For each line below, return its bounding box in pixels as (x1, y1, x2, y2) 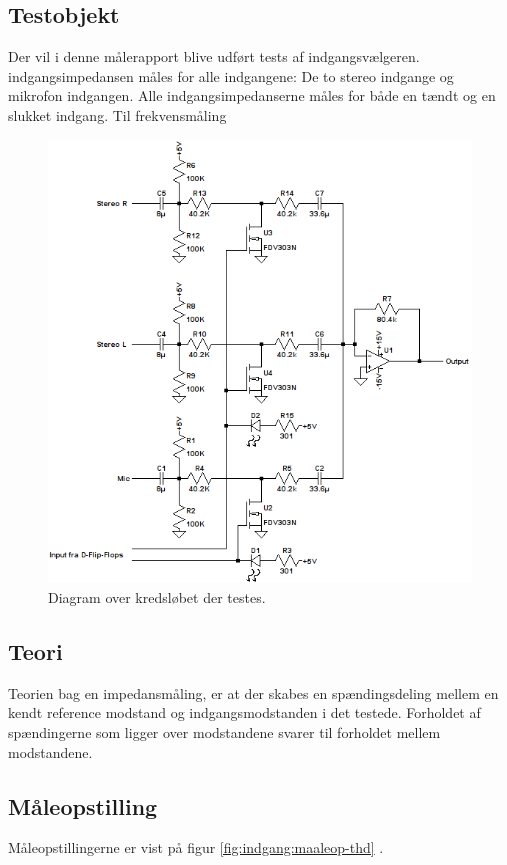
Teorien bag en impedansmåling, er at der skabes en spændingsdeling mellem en (8, 682, 499, 703)
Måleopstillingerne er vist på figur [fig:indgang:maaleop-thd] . (8, 837, 384, 858)
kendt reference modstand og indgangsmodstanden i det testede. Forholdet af (8, 702, 481, 723)
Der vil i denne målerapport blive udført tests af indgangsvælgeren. (8, 46, 420, 67)
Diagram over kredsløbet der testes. (48, 587, 266, 607)
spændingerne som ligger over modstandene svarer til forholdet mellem (8, 721, 441, 742)
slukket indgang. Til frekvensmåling (8, 104, 227, 125)
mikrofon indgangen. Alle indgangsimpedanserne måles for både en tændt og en (8, 85, 496, 106)
